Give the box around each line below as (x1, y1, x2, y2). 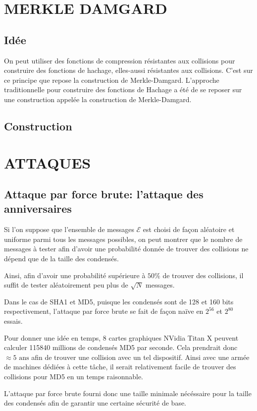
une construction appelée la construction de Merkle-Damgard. (4, 94, 192, 104)
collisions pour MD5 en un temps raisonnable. (4, 371, 143, 382)
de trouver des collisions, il (162, 270, 244, 280)
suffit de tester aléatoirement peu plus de (4, 280, 128, 290)
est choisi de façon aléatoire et (143, 224, 235, 235)
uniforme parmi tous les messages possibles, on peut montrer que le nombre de (4, 234, 243, 244)
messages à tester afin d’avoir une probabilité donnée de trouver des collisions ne (4, 243, 249, 254)
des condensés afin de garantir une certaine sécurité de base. (4, 398, 187, 408)
